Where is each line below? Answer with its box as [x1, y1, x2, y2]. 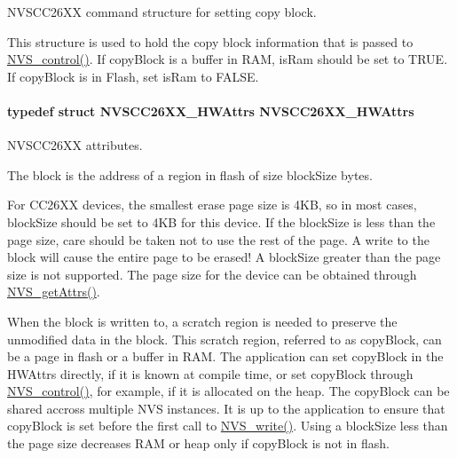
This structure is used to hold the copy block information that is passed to [7, 32, 414, 51]
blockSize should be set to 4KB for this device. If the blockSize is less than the [7, 212, 436, 231]
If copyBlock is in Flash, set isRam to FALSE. [7, 67, 259, 85]
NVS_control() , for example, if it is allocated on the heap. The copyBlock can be [7, 382, 450, 400]
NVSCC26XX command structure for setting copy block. [7, 3, 317, 20]
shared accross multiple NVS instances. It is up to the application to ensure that [7, 399, 445, 417]
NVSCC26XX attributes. [7, 136, 143, 154]
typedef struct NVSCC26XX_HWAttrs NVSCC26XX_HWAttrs [7, 101, 414, 120]
